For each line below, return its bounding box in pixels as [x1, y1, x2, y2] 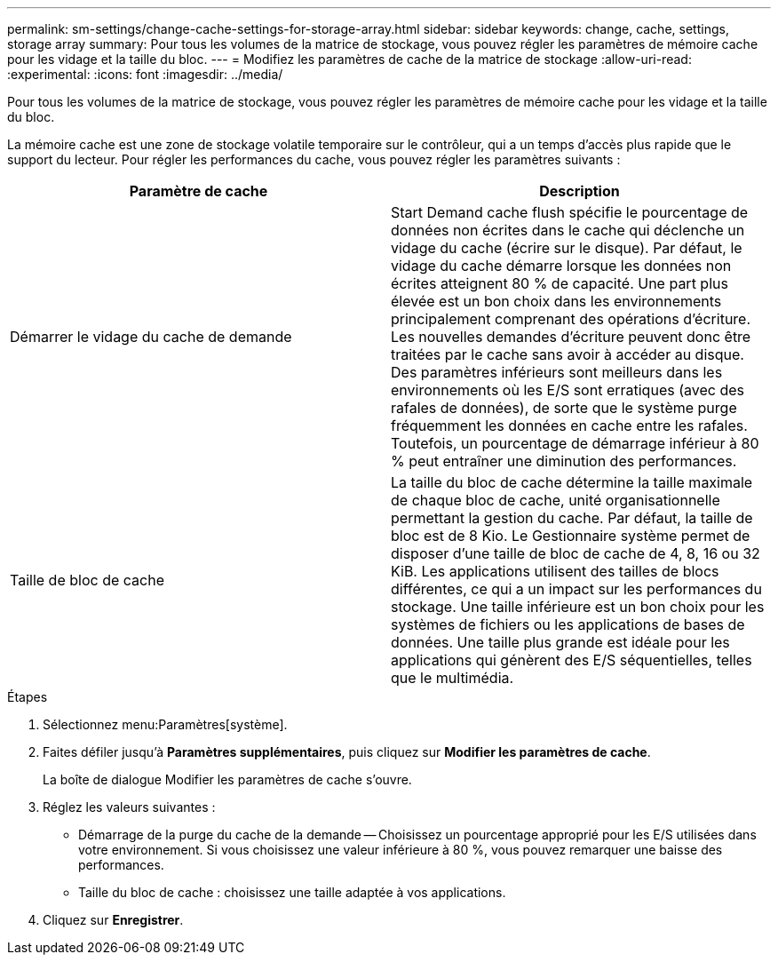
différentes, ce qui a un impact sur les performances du [391, 580, 762, 598]
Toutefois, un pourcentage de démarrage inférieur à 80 [391, 434, 759, 452]
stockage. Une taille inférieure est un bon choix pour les [391, 598, 765, 616]
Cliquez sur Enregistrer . [43, 912, 184, 927]
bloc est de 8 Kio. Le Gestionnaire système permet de [391, 527, 750, 545]
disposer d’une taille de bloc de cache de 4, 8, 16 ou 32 [391, 545, 760, 562]
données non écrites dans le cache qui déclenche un [391, 221, 745, 239]
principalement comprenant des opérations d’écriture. [391, 310, 751, 328]
